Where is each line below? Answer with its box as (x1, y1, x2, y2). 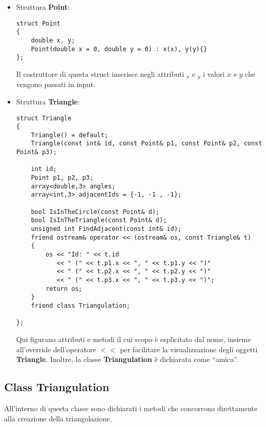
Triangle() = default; (31, 131, 108, 139)
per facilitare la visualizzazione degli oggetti (120, 344, 258, 354)
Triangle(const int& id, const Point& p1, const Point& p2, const (31, 140, 262, 147)
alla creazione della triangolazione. (4, 413, 112, 423)
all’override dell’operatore (16, 344, 96, 354)
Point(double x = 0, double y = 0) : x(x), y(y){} (31, 45, 208, 53)
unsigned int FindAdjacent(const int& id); (31, 225, 181, 233)
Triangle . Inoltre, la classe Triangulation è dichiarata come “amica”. (16, 354, 238, 365)
